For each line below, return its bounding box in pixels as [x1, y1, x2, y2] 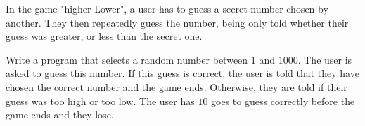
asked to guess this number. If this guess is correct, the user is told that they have [6, 66, 359, 80]
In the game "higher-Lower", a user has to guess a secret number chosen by [6, 1, 328, 15]
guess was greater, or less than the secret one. [6, 29, 203, 43]
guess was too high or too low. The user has [6, 93, 195, 108]
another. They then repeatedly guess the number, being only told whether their [6, 15, 349, 29]
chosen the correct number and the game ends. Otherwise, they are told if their [6, 79, 347, 94]
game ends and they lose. [6, 107, 114, 122]
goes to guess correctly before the [211, 93, 355, 108]
